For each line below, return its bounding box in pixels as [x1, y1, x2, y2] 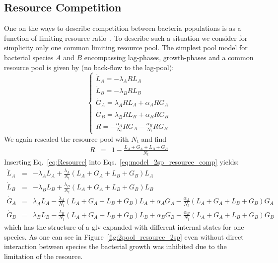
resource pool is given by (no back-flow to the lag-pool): [4, 62, 174, 72]
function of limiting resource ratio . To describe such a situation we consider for [4, 32, 248, 43]
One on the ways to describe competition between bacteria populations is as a [4, 23, 241, 33]
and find [141, 133, 166, 144]
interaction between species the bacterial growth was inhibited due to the [4, 241, 227, 252]
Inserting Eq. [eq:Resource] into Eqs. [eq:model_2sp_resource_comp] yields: [4, 157, 239, 167]
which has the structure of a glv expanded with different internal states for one [4, 222, 244, 232]
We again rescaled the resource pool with [4, 133, 129, 144]
